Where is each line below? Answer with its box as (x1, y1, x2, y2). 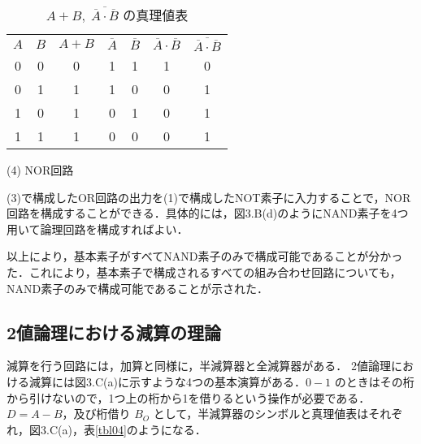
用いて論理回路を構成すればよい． (7, 220, 189, 237)
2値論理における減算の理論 (7, 319, 222, 344)
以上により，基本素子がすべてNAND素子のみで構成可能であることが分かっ (7, 248, 403, 265)
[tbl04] (94, 420, 127, 438)
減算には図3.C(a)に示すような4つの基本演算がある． (28, 373, 306, 390)
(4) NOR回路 (7, 162, 74, 179)
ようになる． (137, 420, 206, 438)
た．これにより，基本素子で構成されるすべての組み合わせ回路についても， (7, 264, 401, 281)
